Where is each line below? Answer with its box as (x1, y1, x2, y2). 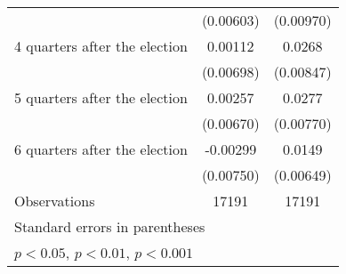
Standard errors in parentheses (14, 216, 205, 237)
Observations (14, 190, 95, 211)
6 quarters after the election (14, 139, 188, 159)
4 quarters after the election (14, 36, 188, 56)
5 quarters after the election (14, 87, 188, 108)
